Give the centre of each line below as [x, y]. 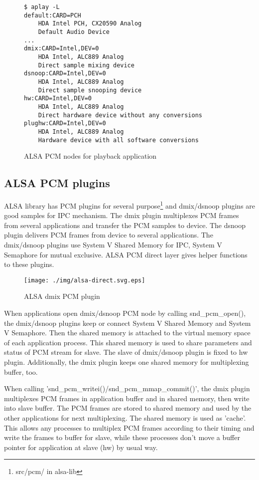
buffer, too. [21, 371]
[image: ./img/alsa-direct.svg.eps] [85, 280]
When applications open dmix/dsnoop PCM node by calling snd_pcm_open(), [125, 313]
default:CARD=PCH [53, 15]
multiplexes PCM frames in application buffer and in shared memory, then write [127, 398]
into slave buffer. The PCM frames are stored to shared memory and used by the [128, 408]
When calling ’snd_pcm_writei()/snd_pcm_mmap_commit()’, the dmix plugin [127, 388]
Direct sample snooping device [90, 90]
